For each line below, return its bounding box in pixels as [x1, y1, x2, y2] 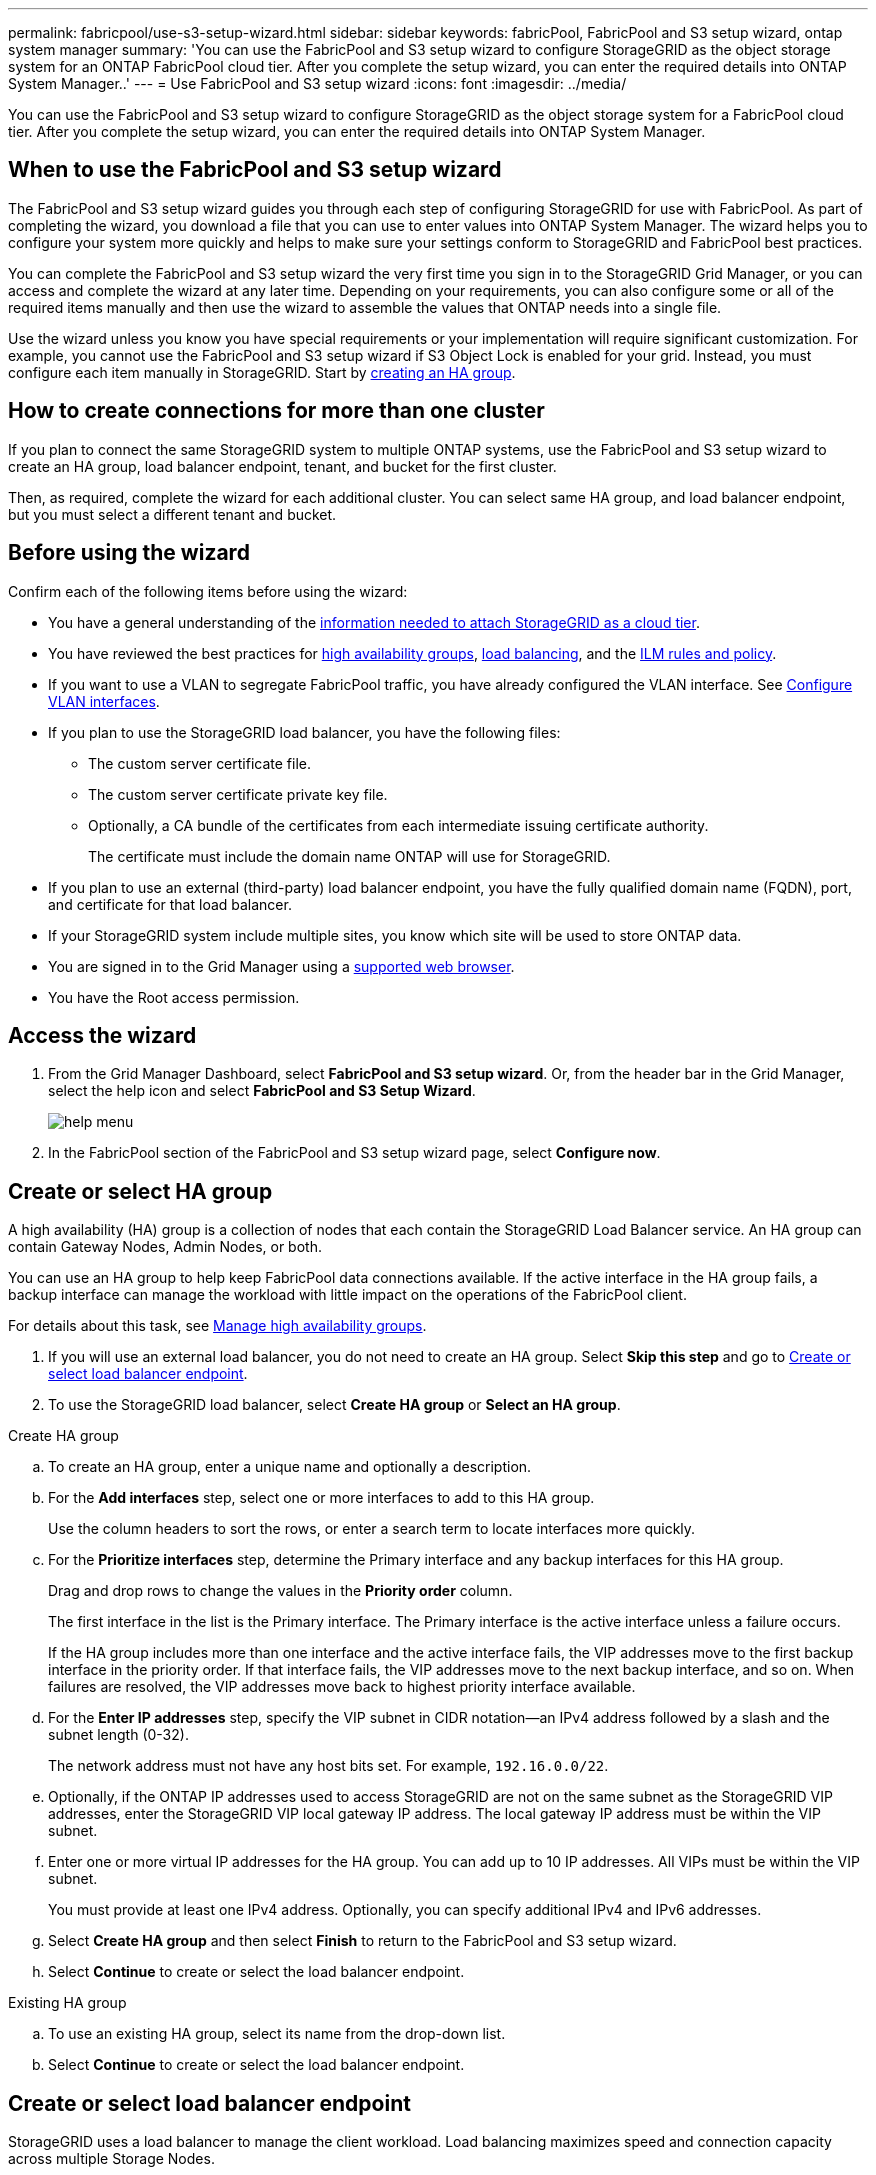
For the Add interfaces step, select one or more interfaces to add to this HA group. [48, 1489, 595, 1507]
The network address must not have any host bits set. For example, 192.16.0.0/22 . [48, 1757, 609, 1775]
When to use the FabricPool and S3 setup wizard [8, 157, 502, 183]
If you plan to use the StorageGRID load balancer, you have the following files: [48, 723, 561, 741]
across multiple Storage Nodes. [8, 2150, 215, 2168]
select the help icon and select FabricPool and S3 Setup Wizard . [48, 1082, 476, 1100]
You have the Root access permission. [48, 988, 300, 1006]
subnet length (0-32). [48, 1726, 189, 1744]
